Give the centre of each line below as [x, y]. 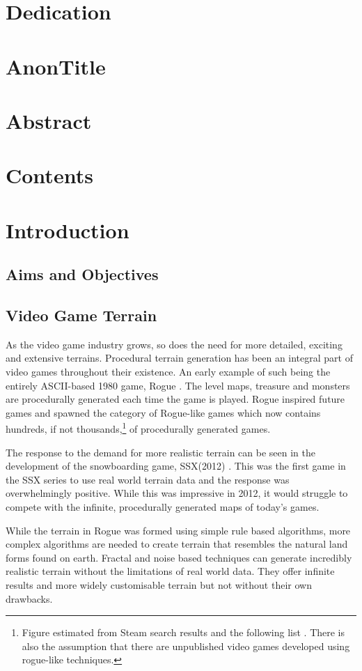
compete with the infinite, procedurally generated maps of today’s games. [163, 507]
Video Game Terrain [81, 315]
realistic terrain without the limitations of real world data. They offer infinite [170, 571]
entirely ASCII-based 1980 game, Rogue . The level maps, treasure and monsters [178, 385]
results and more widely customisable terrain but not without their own [159, 585]
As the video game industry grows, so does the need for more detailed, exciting [174, 344]
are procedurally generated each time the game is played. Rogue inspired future [175, 399]
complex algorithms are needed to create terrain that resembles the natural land [177, 544]
